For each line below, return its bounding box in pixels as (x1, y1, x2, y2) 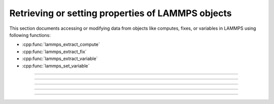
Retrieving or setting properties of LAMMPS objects (9, 8, 232, 19)
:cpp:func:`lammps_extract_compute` (22, 41, 100, 47)
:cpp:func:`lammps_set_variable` (22, 63, 90, 69)
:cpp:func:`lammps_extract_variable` (22, 56, 98, 62)
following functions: (9, 32, 51, 38)
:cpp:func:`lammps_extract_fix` (22, 48, 87, 55)
